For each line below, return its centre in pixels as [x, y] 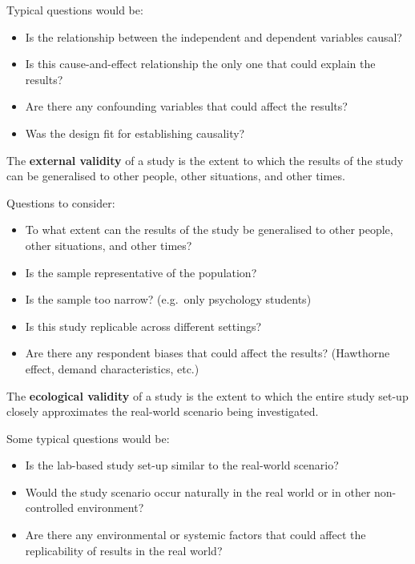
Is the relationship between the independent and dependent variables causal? [214, 36]
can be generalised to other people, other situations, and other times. [176, 176]
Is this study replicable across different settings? [143, 326]
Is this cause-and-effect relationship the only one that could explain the [200, 64]
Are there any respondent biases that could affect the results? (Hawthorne [207, 353]
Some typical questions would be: [88, 438]
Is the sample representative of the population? [141, 272]
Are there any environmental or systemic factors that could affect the [195, 535]
